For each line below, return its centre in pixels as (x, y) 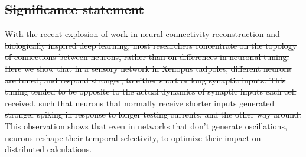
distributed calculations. (48, 149)
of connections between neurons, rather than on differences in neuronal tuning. (147, 57)
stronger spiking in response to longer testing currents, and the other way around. (153, 114)
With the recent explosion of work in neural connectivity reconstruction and (142, 34)
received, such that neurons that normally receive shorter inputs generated (140, 103)
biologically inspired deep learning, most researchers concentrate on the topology (151, 45)
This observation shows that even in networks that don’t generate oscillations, (146, 126)
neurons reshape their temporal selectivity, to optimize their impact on (133, 137)
